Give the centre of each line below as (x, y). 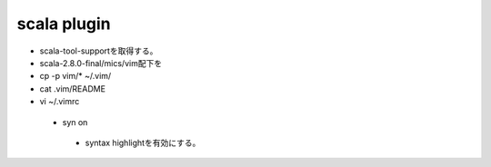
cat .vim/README (73, 88)
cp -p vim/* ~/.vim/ (75, 76)
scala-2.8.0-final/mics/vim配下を (101, 63)
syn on (75, 122)
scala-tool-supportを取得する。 (99, 51)
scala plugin (64, 24)
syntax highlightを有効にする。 (143, 142)
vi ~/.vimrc (60, 102)
